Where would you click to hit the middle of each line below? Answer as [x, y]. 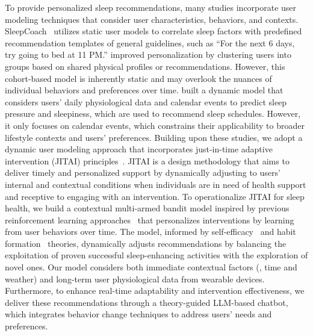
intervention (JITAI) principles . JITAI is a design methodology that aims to [147, 160]
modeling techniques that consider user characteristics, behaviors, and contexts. [152, 19]
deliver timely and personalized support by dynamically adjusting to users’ [143, 173]
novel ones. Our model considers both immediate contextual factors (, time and [151, 267]
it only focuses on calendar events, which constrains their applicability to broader [155, 125]
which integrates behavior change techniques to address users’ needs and [138, 314]
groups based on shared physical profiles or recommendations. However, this [145, 66]
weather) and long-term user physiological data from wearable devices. [135, 278]
